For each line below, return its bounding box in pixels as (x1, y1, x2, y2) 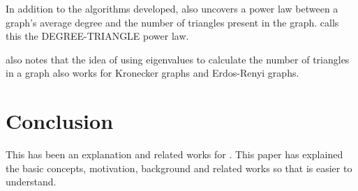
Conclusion (6, 107, 114, 135)
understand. (6, 174, 57, 189)
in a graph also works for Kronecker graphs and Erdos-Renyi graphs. (6, 66, 299, 80)
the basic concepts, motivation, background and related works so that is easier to (6, 160, 352, 175)
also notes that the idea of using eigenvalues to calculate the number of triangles (6, 52, 350, 66)
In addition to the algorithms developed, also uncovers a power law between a (6, 1, 338, 15)
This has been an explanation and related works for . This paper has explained (6, 147, 343, 162)
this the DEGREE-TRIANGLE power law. (6, 29, 189, 43)
